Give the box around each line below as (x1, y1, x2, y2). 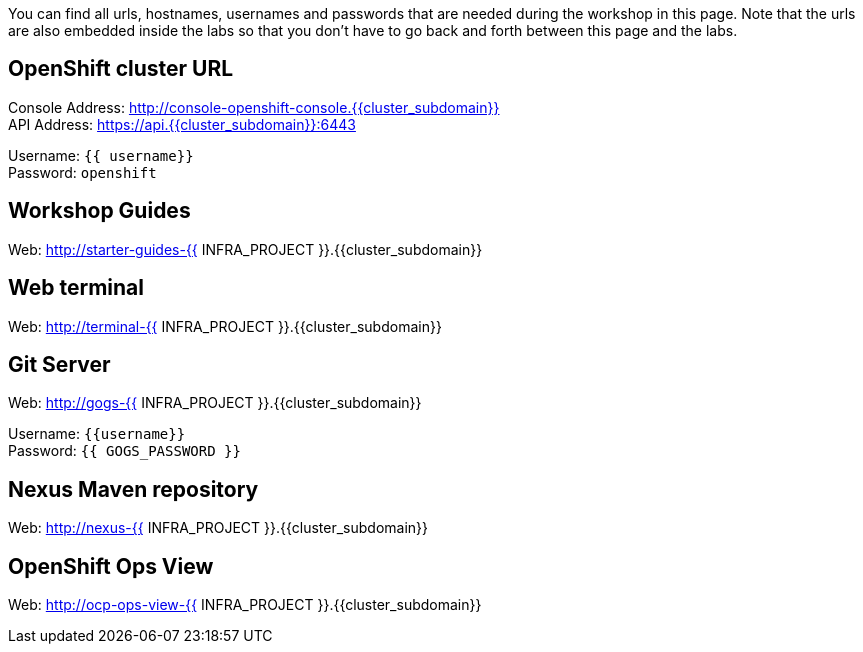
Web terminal (8, 275, 144, 301)
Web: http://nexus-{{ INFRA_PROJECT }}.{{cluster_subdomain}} (8, 519, 429, 537)
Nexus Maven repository (8, 476, 259, 502)
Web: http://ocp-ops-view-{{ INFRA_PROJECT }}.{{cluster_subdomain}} (8, 596, 482, 614)
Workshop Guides (8, 198, 191, 224)
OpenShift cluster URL (8, 56, 234, 82)
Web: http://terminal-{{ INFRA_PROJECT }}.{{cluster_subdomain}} (8, 317, 442, 335)
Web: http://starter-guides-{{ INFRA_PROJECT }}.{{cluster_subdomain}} (8, 240, 483, 258)
